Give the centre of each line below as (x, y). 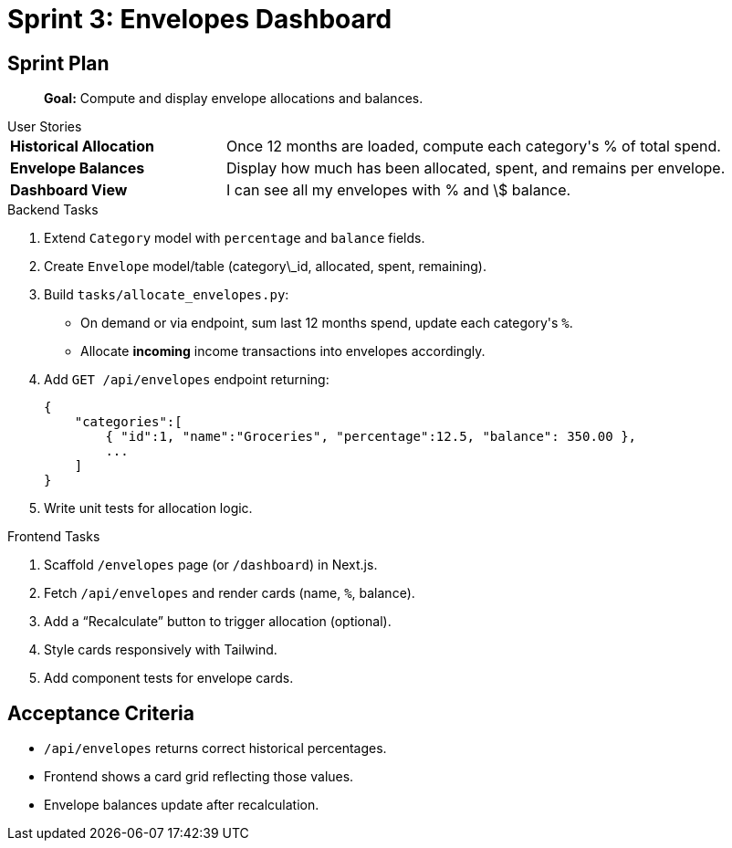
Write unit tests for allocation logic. (148, 508)
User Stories (45, 127)
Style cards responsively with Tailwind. (161, 650)
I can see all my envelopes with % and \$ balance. (398, 190)
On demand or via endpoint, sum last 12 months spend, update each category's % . (327, 323)
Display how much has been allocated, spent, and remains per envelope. (476, 168)
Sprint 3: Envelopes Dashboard (200, 19)
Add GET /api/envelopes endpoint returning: (187, 380)
